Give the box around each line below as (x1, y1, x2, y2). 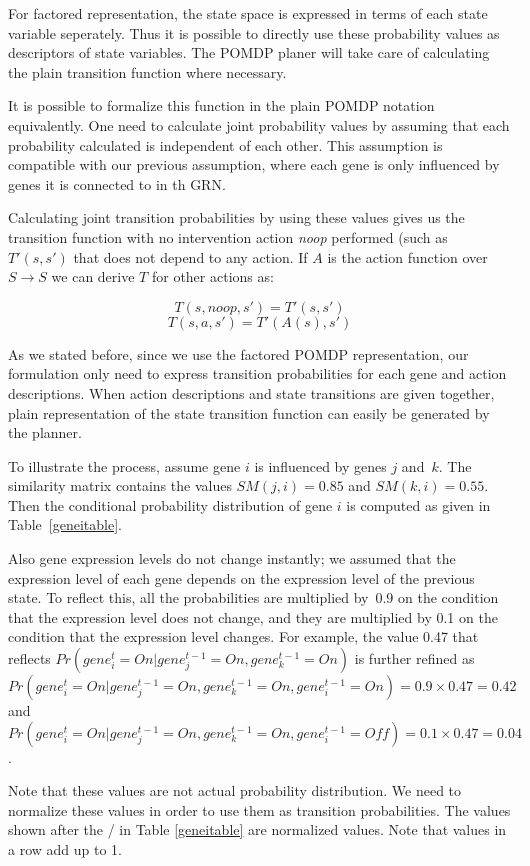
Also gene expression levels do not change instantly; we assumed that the (8, 548, 456, 569)
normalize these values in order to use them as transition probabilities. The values (8, 799, 511, 820)
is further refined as (354, 648, 475, 669)
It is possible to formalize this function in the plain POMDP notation (8, 95, 435, 116)
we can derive (51, 266, 135, 287)
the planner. (8, 422, 82, 443)
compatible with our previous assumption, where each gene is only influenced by (8, 154, 500, 175)
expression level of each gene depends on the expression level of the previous (8, 567, 475, 588)
